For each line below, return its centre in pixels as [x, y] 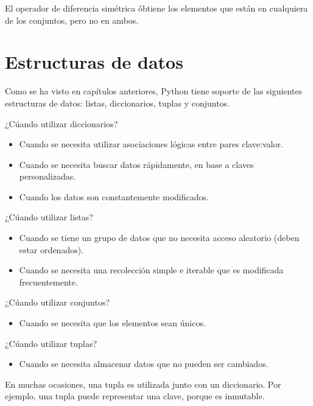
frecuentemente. [48, 282]
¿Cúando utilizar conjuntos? [58, 302]
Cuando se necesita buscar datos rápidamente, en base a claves [136, 164]
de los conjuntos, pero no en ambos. [72, 20]
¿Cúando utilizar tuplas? [51, 343]
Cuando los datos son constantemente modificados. [114, 196]
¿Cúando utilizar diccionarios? [62, 123]
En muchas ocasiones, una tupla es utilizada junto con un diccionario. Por [143, 384]
